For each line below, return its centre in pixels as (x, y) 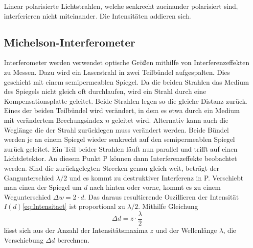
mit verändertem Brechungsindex (54, 120)
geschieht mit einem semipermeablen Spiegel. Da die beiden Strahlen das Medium (126, 81)
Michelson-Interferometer (70, 42)
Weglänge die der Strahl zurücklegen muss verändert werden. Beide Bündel (116, 129)
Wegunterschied (27, 196)
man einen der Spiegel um (43, 187)
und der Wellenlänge (186, 230)
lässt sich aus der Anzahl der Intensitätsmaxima (76, 230)
